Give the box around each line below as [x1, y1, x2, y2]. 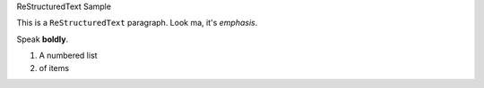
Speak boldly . [16, 34, 69, 44]
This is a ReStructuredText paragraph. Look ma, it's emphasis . [16, 18, 258, 28]
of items [39, 62, 70, 73]
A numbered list [39, 50, 98, 61]
